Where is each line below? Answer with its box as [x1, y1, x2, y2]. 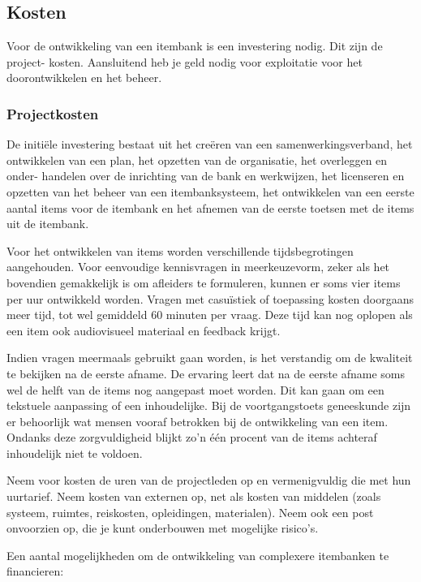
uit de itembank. [6, 215, 89, 232]
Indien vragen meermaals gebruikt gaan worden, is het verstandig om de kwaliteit [6, 349, 413, 366]
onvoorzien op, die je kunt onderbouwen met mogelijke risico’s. [6, 519, 319, 537]
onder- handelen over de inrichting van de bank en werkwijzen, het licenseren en [6, 167, 405, 184]
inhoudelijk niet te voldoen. [6, 444, 143, 461]
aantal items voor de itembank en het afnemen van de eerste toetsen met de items [6, 199, 415, 216]
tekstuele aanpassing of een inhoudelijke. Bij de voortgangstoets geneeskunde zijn [6, 397, 411, 414]
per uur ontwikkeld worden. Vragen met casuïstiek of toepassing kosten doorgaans [6, 290, 414, 307]
